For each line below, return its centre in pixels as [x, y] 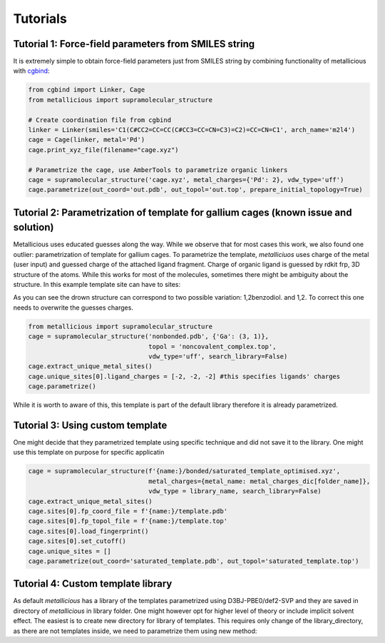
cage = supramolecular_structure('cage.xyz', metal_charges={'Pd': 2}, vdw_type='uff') [186, 179]
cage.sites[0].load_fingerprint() [88, 531]
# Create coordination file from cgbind [99, 120]
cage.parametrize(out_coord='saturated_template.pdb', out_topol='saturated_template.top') [194, 561]
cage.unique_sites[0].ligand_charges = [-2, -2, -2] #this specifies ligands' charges [184, 376]
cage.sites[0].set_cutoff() [77, 541]
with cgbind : [31, 71]
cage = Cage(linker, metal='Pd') [87, 140]
